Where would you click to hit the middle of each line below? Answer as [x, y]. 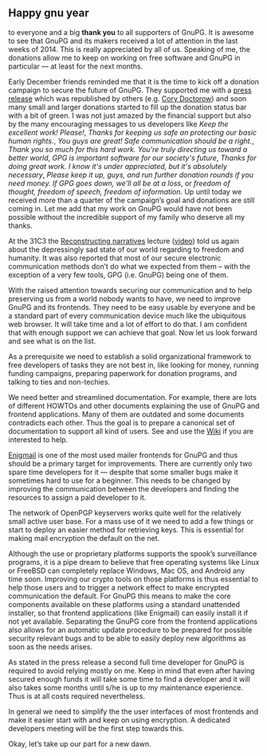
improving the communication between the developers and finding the [124, 488]
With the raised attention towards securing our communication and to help [130, 290]
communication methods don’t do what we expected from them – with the [130, 266]
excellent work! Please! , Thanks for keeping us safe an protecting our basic [133, 132]
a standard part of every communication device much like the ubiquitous [128, 315]
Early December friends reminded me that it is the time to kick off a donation [134, 81]
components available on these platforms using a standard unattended [124, 604]
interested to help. [38, 439]
